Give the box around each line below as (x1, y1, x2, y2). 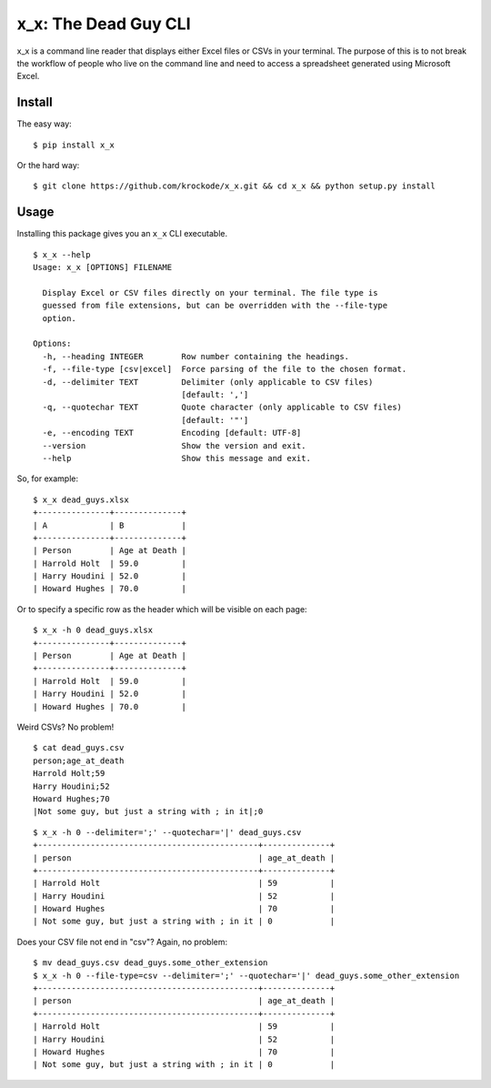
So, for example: (16, 473, 79, 484)
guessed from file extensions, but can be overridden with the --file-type (42, 300, 388, 311)
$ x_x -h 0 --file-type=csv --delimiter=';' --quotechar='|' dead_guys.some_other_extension (33, 970, 460, 981)
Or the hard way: (16, 160, 80, 171)
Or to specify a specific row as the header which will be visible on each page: (16, 603, 308, 614)
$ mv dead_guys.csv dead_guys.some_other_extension (33, 958, 268, 968)
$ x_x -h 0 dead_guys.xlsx (33, 625, 154, 636)
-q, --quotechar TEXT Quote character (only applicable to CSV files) (42, 402, 403, 413)
